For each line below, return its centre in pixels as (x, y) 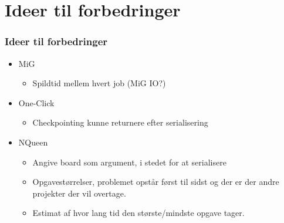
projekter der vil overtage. (79, 193)
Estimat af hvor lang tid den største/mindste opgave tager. (138, 213)
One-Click (36, 102)
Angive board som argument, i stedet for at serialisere (129, 162)
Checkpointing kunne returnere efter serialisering (120, 122)
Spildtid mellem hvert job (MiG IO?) (99, 83)
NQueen (33, 142)
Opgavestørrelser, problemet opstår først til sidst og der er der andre (156, 182)
